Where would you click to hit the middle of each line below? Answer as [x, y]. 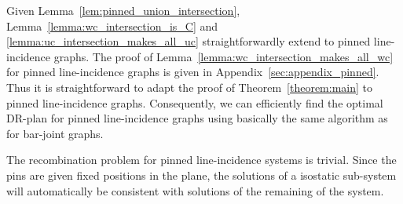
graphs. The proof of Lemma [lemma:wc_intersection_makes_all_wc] [223, 56]
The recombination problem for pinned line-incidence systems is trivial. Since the [201, 160]
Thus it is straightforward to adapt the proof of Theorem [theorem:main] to [189, 87]
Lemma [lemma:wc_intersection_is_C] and [112, 25]
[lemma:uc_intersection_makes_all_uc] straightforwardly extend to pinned [189, 41]
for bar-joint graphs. [55, 133]
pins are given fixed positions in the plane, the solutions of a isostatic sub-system [201, 175]
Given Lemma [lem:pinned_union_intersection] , [123, 10]
